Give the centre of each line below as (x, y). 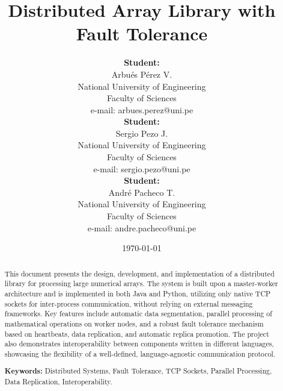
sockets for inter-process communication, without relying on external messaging (129, 303)
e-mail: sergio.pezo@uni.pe (142, 168)
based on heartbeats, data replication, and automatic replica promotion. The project (137, 333)
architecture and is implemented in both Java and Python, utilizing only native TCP (138, 293)
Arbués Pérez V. (142, 74)
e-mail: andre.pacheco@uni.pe (142, 227)
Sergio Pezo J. (142, 133)
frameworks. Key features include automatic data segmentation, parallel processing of (138, 314)
